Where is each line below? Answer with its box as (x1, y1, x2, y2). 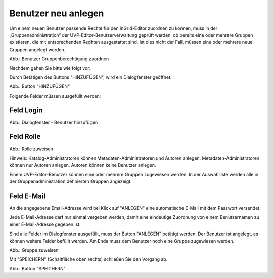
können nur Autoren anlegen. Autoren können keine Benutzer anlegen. (9, 162, 156, 168)
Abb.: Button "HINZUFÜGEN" (9, 83, 70, 89)
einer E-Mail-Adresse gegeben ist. (9, 221, 81, 227)
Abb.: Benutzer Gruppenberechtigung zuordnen (9, 56, 109, 62)
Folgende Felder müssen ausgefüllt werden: (9, 92, 101, 99)
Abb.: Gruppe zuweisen (9, 247, 59, 253)
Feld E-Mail (9, 192, 45, 200)
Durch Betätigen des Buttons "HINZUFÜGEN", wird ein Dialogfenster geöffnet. (9, 74, 172, 80)
